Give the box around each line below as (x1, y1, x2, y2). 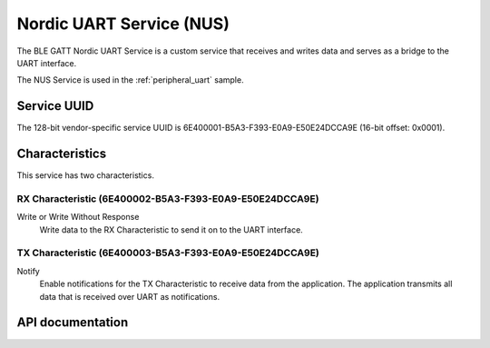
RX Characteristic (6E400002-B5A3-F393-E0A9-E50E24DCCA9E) (16, 192, 319, 204)
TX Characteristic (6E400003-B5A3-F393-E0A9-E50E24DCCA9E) (16, 246, 319, 259)
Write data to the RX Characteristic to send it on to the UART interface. (39, 224, 303, 235)
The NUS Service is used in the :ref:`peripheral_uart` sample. (16, 75, 244, 85)
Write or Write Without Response (16, 212, 140, 223)
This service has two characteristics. (16, 170, 154, 181)
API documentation (16, 314, 129, 331)
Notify (16, 265, 40, 276)
